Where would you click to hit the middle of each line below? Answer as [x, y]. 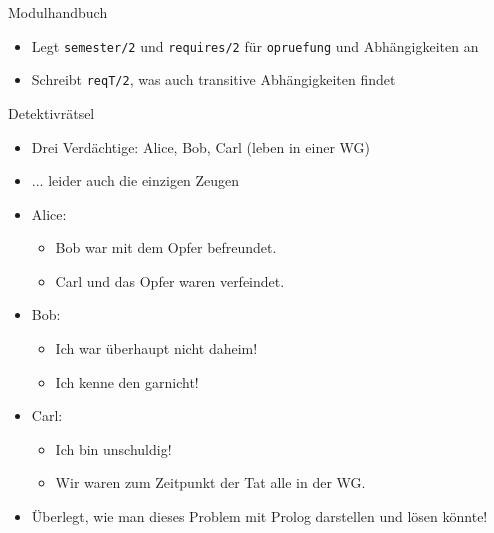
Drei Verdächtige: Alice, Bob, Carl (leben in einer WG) [200, 146]
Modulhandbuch [58, 12]
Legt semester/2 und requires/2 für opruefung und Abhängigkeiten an [255, 45]
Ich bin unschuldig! [113, 448]
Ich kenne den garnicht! [127, 381]
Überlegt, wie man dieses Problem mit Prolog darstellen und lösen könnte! [259, 516]
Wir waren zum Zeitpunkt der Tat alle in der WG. [210, 482]
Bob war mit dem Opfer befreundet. [166, 247]
